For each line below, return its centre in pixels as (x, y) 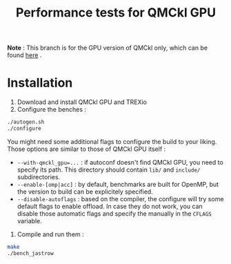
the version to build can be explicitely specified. (85, 192)
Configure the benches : (52, 110)
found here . (24, 55)
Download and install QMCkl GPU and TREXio (82, 102)
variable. (30, 221)
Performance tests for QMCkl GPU (116, 13)
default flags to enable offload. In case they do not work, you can (110, 206)
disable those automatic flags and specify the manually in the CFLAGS (114, 213)
